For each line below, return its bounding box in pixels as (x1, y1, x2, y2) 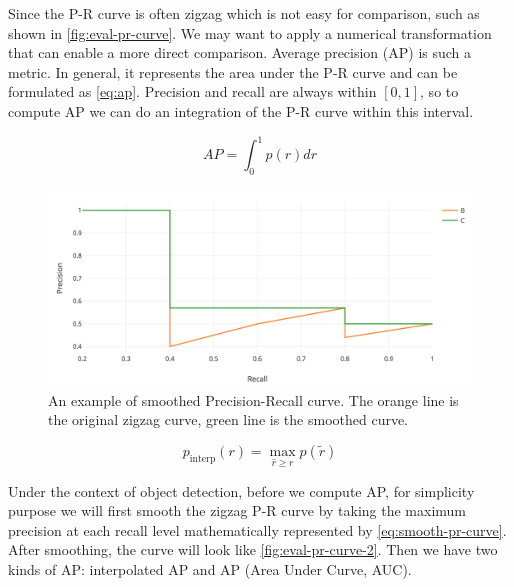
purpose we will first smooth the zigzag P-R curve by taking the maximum (8, 500, 467, 521)
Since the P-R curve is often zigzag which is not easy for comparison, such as (8, 3, 480, 23)
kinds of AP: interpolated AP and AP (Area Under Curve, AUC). (8, 558, 412, 579)
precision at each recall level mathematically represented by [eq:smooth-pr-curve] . (8, 519, 507, 540)
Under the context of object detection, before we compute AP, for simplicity (8, 480, 475, 501)
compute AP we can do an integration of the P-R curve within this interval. (8, 100, 474, 121)
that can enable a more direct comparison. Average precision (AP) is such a (8, 42, 472, 63)
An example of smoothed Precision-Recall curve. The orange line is (48, 389, 459, 410)
